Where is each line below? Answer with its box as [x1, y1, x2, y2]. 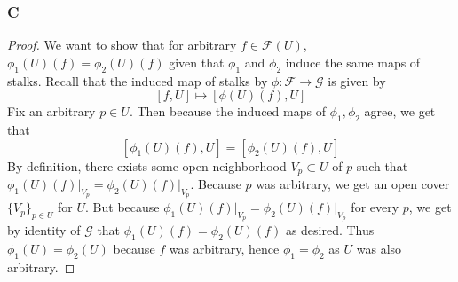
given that [169, 52, 225, 71]
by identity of [7, 221, 81, 239]
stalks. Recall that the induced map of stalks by [7, 71, 268, 90]
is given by [328, 71, 386, 90]
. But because [85, 198, 160, 216]
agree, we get [364, 102, 436, 121]
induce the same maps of [285, 52, 421, 71]
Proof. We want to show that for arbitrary [7, 35, 237, 54]
